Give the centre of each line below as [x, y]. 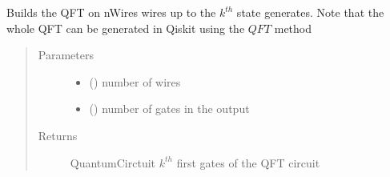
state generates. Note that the [310, 12]
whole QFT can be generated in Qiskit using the [126, 28]
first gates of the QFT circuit [248, 162]
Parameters [66, 55]
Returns [58, 135]
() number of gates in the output [169, 109]
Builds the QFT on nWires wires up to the [111, 12]
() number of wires [135, 81]
